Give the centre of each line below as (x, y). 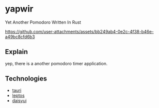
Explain (16, 52)
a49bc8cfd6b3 (20, 37)
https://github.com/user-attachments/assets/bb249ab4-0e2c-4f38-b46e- (79, 31)
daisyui (19, 100)
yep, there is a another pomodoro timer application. (56, 63)
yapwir (19, 9)
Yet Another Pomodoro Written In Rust (43, 22)
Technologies (26, 79)
